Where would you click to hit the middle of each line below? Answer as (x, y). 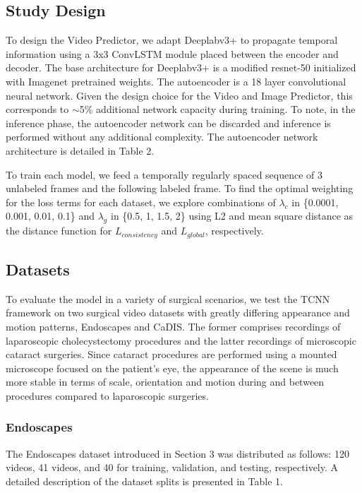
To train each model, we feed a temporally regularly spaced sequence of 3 (164, 174)
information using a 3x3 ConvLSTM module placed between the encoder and (172, 53)
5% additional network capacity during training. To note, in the (217, 109)
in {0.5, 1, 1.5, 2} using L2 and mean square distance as (232, 216)
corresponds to (37, 109)
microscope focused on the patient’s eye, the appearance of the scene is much (172, 368)
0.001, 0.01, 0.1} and (50, 216)
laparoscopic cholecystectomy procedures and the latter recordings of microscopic (181, 340)
